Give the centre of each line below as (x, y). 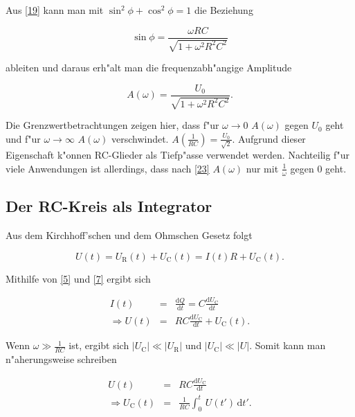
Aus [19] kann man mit (55, 10)
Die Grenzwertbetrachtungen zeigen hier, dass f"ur (112, 125)
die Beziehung (224, 10)
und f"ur (23, 138)
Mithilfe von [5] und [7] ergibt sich (78, 278)
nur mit (262, 168)
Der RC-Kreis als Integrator (109, 206)
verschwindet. (140, 138)
